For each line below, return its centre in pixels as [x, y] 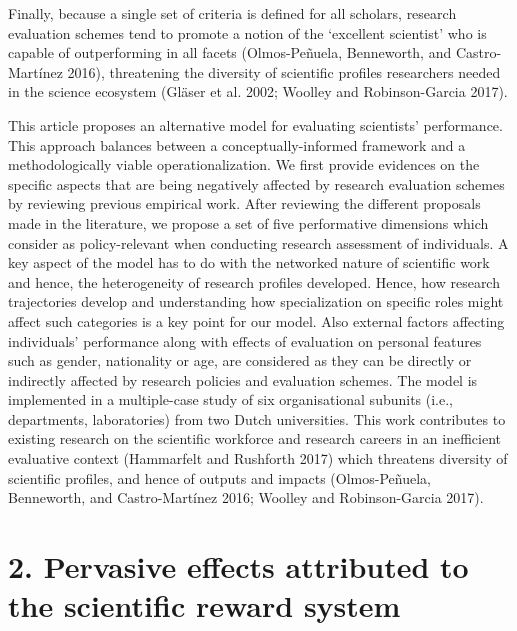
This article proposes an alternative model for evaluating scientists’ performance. [255, 124]
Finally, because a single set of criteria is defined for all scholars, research [232, 13]
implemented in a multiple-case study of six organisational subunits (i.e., [231, 399]
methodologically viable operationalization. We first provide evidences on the [244, 164]
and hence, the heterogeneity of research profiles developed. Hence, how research [254, 281]
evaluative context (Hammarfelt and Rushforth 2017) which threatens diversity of [258, 458]
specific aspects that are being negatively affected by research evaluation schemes [256, 183]
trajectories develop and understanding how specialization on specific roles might [256, 301]
